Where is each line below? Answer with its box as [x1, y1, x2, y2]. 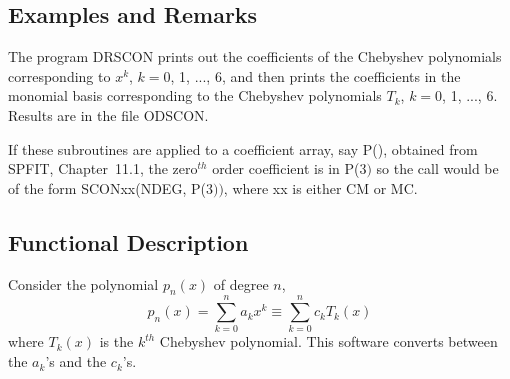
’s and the [45, 351, 107, 372]
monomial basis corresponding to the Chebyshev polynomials [8, 85, 382, 106]
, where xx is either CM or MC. [223, 177, 418, 198]
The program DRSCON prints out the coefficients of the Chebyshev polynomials [8, 46, 502, 67]
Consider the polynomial [8, 273, 159, 294]
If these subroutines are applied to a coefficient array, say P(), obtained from [8, 138, 478, 159]
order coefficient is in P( [212, 158, 360, 179]
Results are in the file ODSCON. [8, 104, 209, 125]
